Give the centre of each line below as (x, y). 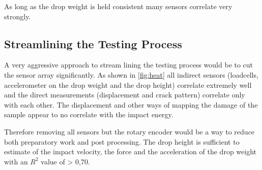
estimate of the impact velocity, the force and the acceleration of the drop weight (130, 151)
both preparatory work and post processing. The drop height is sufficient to (122, 141)
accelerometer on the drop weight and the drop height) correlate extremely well (128, 84)
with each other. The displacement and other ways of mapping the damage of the (131, 104)
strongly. (18, 16)
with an (16, 161)
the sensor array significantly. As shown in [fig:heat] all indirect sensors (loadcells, (131, 74)
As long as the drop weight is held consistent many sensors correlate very (118, 6)
